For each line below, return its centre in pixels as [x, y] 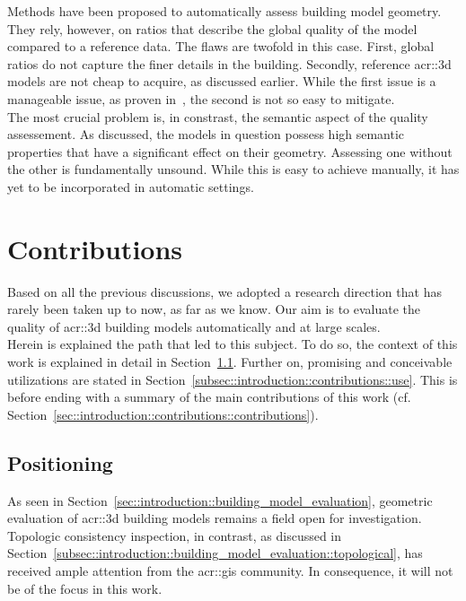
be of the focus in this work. [85, 588]
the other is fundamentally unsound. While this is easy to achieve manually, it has [233, 169]
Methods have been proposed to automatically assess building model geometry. [224, 11]
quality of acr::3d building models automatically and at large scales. [194, 326]
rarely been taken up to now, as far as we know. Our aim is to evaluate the [214, 309]
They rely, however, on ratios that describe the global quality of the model [212, 28]
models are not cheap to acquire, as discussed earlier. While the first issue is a [222, 81]
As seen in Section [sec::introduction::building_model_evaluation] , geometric [220, 500]
